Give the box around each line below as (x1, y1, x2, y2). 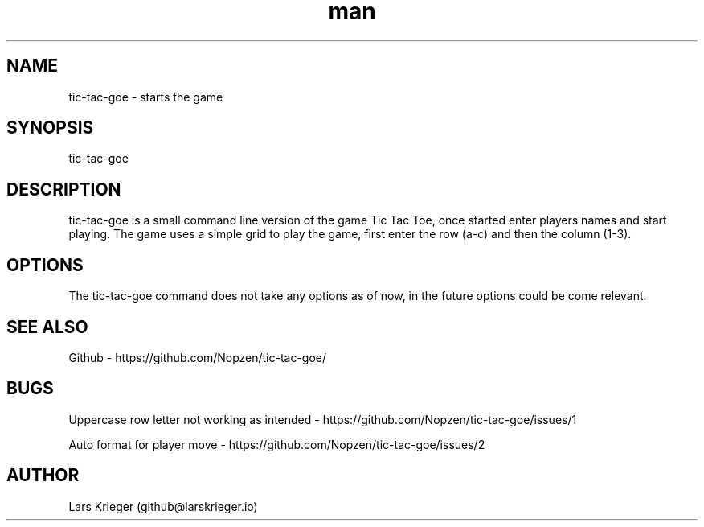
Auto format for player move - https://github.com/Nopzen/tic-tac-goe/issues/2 (68, 437, 485, 451)
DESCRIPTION (6, 179, 121, 200)
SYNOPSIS (6, 117, 94, 138)
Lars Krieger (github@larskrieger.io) (68, 499, 258, 513)
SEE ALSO (6, 316, 88, 337)
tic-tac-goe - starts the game (68, 89, 223, 104)
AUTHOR (6, 465, 80, 486)
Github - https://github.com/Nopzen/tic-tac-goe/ (68, 350, 327, 364)
